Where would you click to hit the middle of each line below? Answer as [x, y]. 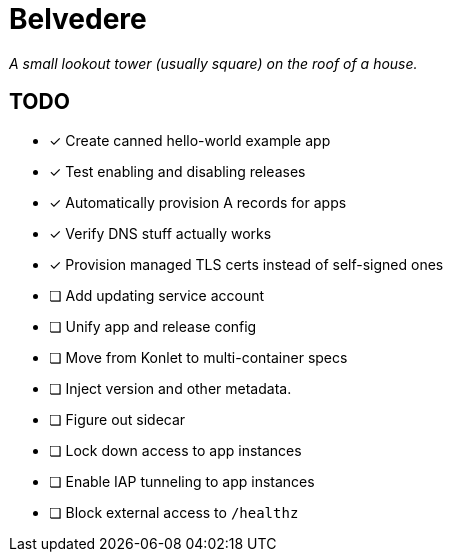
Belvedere [78, 19]
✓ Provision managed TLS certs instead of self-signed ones [246, 264]
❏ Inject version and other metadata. [170, 388]
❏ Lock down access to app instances [175, 450]
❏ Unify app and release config [153, 326]
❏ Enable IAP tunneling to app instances [182, 481]
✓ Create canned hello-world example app [190, 140]
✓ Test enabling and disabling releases [177, 171]
